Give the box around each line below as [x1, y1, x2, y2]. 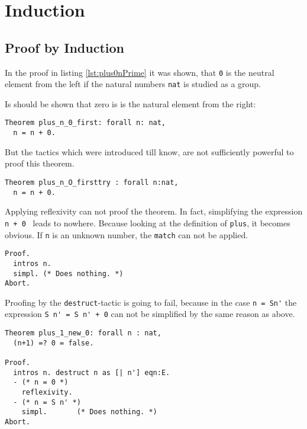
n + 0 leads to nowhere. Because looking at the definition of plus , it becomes [5, 216, 290, 229]
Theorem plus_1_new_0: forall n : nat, [5, 329, 161, 338]
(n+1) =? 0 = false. [13, 338, 94, 347]
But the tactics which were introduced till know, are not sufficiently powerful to [5, 145, 294, 158]
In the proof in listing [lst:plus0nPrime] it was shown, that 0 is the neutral [5, 66, 274, 78]
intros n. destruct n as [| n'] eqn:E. [13, 368, 170, 377]
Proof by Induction [5, 38, 124, 56]
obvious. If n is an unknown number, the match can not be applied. [5, 228, 248, 241]
